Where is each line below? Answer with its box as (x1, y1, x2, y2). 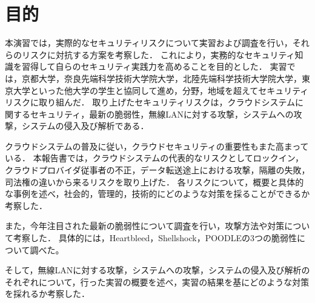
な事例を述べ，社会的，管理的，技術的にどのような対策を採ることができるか (5, 187, 310, 200)
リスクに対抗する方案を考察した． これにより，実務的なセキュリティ (21, 48, 295, 61)
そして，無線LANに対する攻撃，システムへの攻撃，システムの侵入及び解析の (5, 264, 310, 276)
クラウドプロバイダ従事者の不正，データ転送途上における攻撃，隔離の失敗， (5, 164, 310, 176)
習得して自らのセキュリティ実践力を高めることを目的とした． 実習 (21, 60, 287, 73)
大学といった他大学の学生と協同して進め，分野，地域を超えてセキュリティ (13, 84, 309, 96)
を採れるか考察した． (5, 287, 90, 300)
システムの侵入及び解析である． (21, 119, 149, 132)
